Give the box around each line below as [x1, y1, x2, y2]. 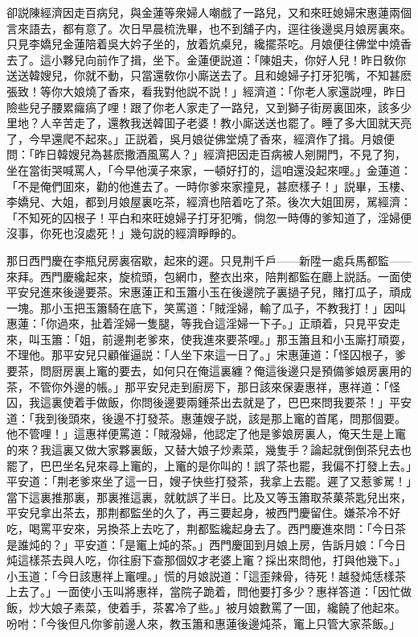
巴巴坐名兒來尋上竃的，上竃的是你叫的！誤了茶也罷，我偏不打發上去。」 [39, 457, 412, 474]
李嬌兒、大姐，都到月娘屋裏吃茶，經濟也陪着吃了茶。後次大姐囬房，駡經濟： [6, 193, 412, 210]
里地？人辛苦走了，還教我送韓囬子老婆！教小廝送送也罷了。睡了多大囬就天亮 [6, 114, 412, 131]
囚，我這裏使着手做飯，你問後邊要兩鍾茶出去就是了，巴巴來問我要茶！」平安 [6, 394, 412, 411]
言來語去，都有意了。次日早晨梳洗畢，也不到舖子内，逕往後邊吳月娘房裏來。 [6, 19, 412, 36]
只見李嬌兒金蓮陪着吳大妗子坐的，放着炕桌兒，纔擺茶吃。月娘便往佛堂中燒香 [6, 35, 412, 52]
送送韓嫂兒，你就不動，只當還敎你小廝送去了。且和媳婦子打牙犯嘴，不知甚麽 [6, 67, 412, 84]
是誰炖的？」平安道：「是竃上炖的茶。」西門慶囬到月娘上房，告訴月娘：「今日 [6, 536, 406, 552]
